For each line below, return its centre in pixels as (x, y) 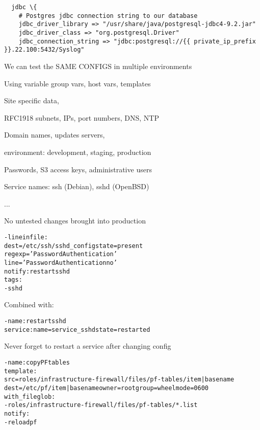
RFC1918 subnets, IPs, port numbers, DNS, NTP (82, 117)
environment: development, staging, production (78, 152)
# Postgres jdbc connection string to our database (108, 16)
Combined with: (29, 304)
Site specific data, (32, 100)
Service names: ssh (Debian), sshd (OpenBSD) (77, 186)
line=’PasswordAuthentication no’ (61, 263)
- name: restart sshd (35, 321)
